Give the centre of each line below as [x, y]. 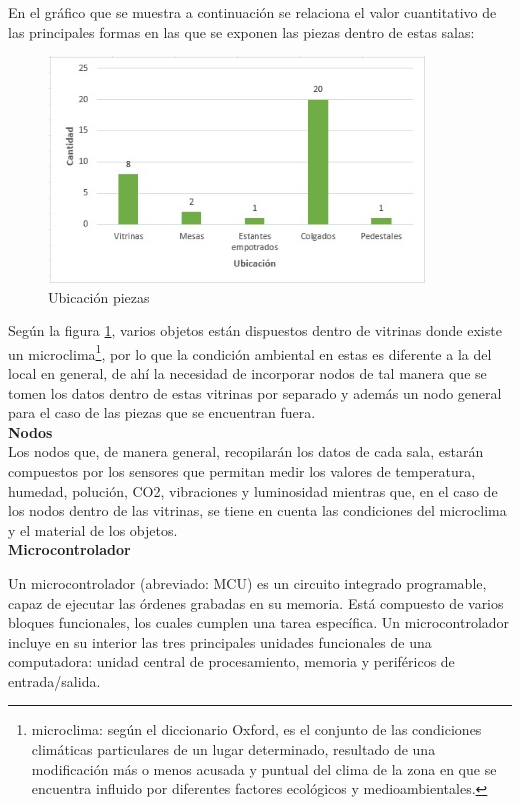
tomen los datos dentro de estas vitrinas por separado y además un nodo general [255, 392]
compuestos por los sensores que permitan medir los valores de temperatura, [242, 470]
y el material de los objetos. [93, 529]
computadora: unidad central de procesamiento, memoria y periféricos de [231, 661]
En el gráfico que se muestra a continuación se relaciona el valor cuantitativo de [252, 12]
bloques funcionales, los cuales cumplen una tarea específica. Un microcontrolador [259, 622]
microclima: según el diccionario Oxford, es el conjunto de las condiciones [256, 729]
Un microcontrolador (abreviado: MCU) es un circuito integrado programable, [247, 582]
